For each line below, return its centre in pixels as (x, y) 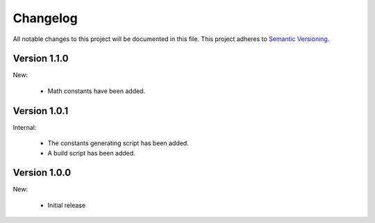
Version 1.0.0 (42, 173)
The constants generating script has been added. (118, 143)
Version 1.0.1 (41, 111)
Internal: (25, 127)
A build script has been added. (91, 153)
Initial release (67, 205)
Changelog (45, 18)
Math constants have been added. (97, 91)
